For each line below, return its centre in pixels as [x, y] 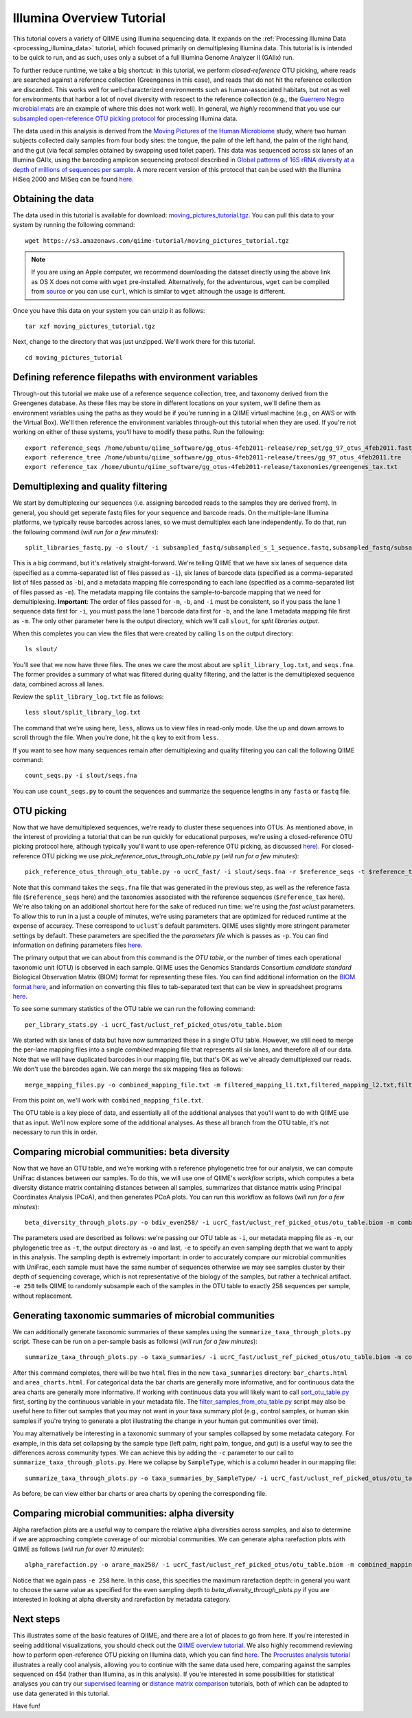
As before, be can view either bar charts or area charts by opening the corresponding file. [140, 1494]
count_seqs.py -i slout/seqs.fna [81, 776]
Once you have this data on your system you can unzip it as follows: [109, 310]
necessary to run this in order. [55, 1132]
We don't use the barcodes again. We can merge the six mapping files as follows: [128, 1069]
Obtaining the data [53, 198]
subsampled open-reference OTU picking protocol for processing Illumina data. [125, 118]
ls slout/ [41, 649]
